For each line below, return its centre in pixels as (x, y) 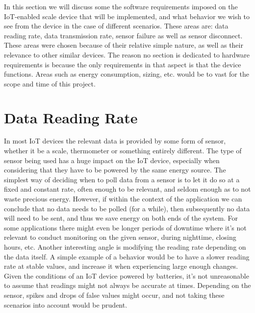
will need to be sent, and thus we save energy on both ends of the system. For (121, 218)
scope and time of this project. (50, 83)
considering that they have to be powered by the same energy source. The (115, 170)
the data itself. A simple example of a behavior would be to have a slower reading (127, 256)
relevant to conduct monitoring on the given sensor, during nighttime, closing (120, 237)
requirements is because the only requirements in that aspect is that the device (123, 64)
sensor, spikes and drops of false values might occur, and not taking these (114, 295)
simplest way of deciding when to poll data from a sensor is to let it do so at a (122, 179)
